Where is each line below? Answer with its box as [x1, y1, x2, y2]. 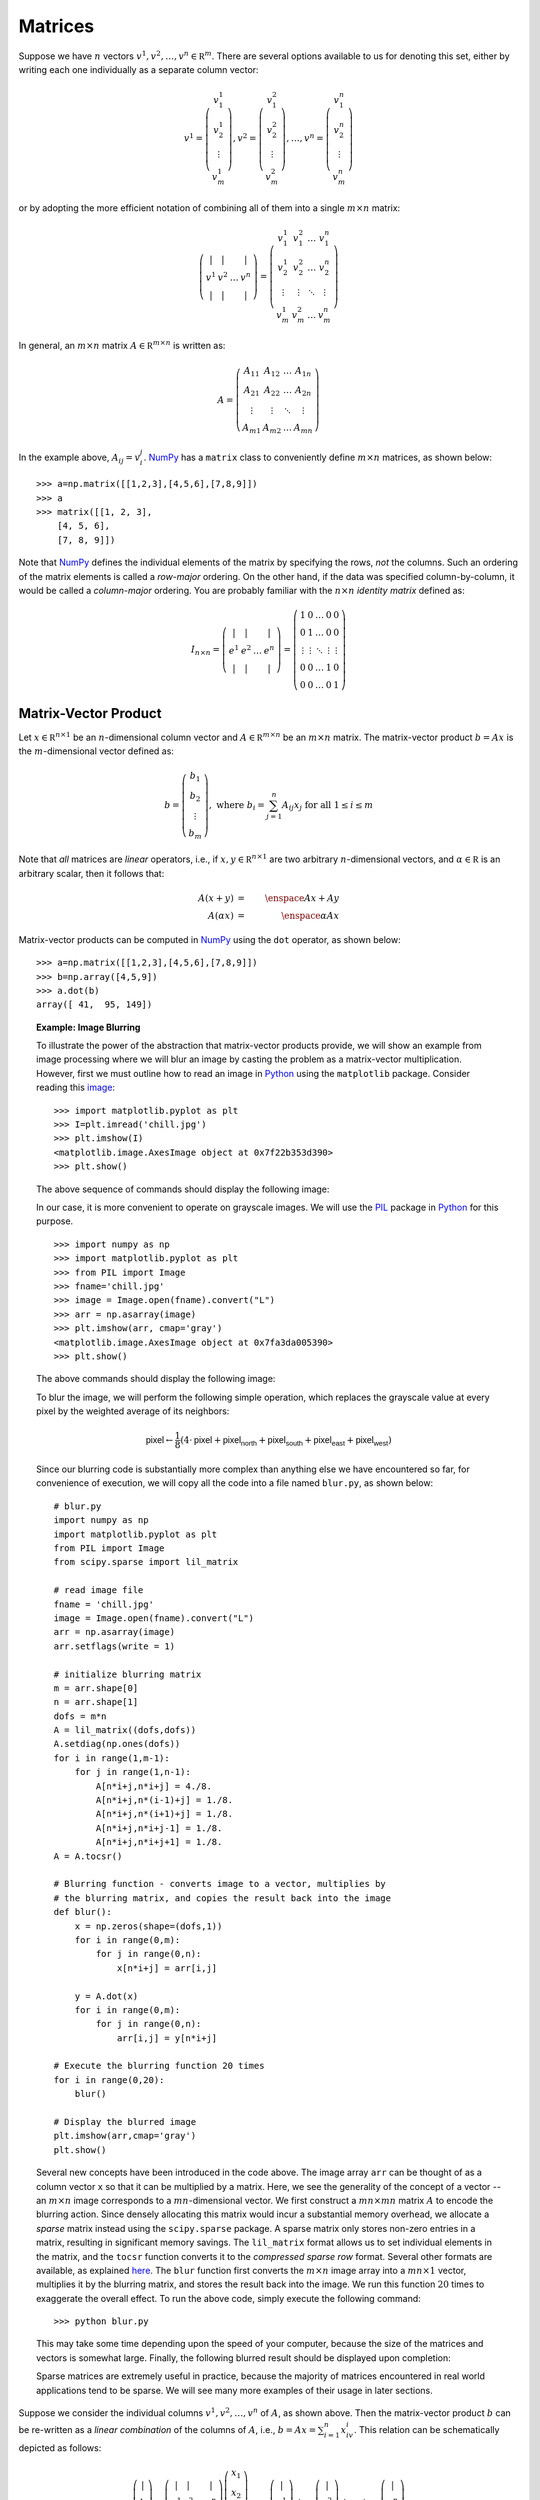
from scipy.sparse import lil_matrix [53, 1556, 239, 1568]
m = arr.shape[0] [53, 1682, 139, 1694]
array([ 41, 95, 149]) [36, 999, 153, 1010]
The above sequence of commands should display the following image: [36, 1183, 330, 1195]
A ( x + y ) [198, 892, 234, 904]
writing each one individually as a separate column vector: [18, 63, 259, 75]
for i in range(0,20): [53, 2074, 165, 2085]
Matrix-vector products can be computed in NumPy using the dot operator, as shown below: [18, 933, 401, 945]
